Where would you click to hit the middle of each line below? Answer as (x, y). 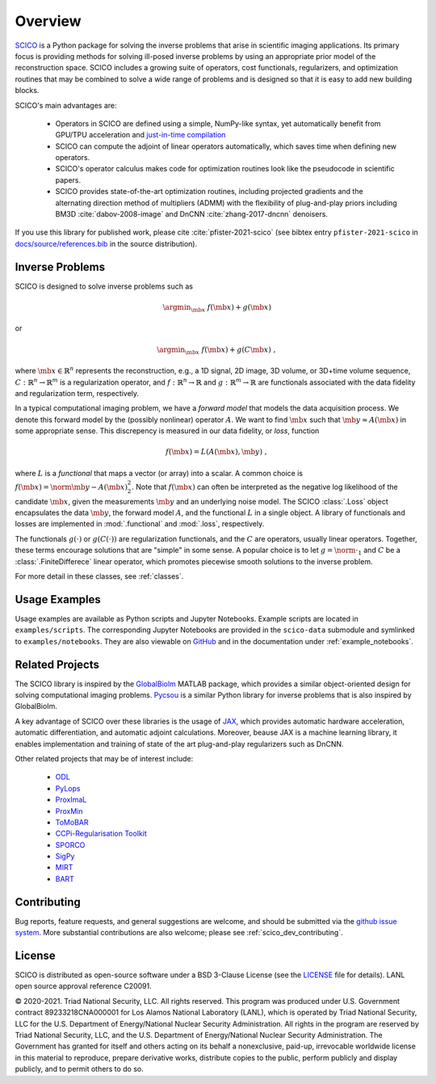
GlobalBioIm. (36, 706)
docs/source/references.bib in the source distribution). (106, 243)
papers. (68, 180)
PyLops (68, 788)
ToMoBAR (72, 822)
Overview (48, 21)
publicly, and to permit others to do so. (80, 1069)
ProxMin (69, 811)
